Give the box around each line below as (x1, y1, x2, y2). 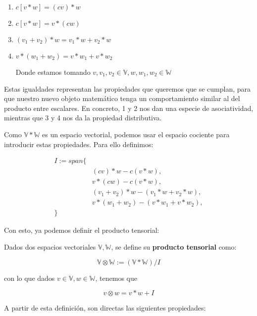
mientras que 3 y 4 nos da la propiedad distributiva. (4, 112, 162, 123)
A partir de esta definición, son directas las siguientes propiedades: (4, 303, 206, 313)
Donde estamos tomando (15, 67, 91, 77)
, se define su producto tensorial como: (111, 241, 237, 252)
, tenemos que (95, 272, 137, 283)
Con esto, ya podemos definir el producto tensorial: (4, 225, 159, 235)
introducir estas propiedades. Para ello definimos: (4, 139, 154, 149)
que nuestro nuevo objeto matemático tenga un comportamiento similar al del (4, 93, 240, 104)
